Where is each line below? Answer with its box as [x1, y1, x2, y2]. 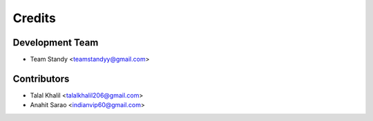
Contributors [12, 73, 70, 84]
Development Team [12, 37, 99, 48]
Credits [12, 10, 57, 26]
